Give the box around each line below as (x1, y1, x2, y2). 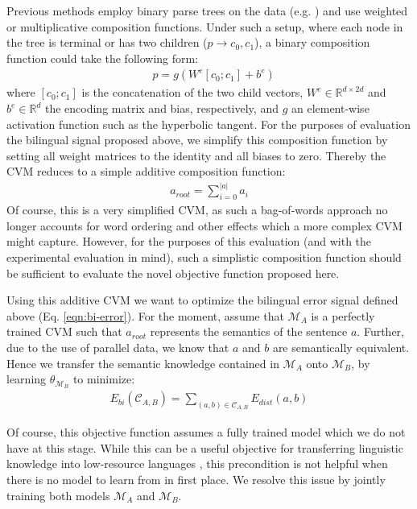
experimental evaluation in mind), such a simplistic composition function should (6, 249, 402, 266)
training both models (6, 486, 110, 503)
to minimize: (72, 370, 135, 387)
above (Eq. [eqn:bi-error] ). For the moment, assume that (6, 307, 284, 324)
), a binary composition (254, 34, 370, 51)
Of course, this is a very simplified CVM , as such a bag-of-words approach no (6, 201, 388, 218)
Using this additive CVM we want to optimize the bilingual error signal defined (6, 292, 398, 308)
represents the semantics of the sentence (150, 323, 348, 340)
